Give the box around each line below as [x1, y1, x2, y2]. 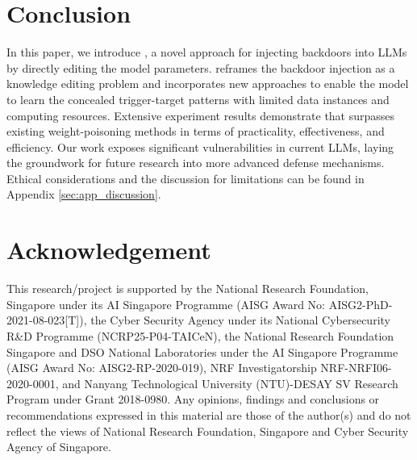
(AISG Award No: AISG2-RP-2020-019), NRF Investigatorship [6, 359, 317, 376]
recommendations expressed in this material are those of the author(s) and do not [6, 406, 411, 423]
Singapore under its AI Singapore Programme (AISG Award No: [6, 295, 325, 312]
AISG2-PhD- [328, 295, 393, 312]
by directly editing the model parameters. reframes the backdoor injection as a [6, 59, 395, 76]
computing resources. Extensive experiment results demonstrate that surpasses [6, 107, 395, 123]
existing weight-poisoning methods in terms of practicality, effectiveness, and [6, 123, 385, 140]
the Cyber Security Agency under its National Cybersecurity [90, 312, 390, 328]
